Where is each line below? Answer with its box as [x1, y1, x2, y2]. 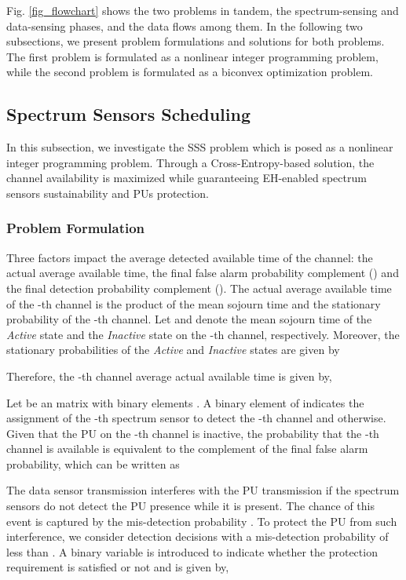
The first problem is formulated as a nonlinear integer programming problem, [6, 48, 379, 64]
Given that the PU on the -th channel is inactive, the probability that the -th [6, 425, 379, 441]
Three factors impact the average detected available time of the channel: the [6, 249, 373, 265]
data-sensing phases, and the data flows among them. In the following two [6, 17, 363, 34]
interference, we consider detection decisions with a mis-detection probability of [6, 528, 389, 545]
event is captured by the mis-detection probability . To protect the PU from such [6, 513, 397, 529]
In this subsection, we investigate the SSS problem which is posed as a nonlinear [6, 139, 393, 155]
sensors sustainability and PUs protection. [6, 184, 209, 201]
